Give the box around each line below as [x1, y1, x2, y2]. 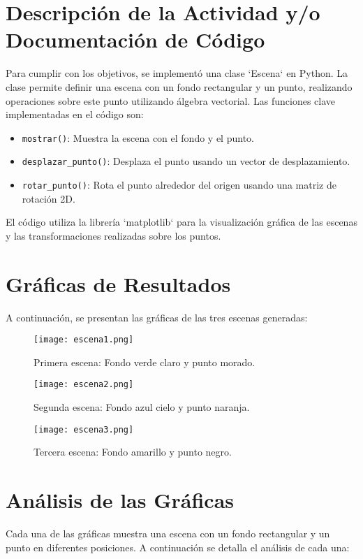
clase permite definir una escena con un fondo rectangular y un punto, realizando [6, 79, 353, 94]
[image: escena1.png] [34, 335, 134, 345]
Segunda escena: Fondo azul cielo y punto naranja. [34, 400, 250, 414]
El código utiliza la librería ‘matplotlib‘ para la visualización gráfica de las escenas [6, 215, 357, 229]
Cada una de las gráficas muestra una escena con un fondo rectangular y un [6, 526, 330, 541]
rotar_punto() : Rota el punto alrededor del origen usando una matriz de [22, 177, 336, 191]
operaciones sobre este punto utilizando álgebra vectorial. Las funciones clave [6, 93, 336, 108]
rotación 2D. [22, 191, 75, 205]
